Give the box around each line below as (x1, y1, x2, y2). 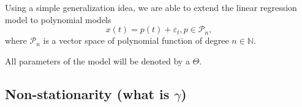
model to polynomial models (5, 13, 111, 26)
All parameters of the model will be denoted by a (5, 54, 190, 67)
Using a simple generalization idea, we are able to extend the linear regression (5, 1, 297, 13)
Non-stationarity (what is (5, 84, 170, 103)
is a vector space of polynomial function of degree (43, 34, 229, 47)
